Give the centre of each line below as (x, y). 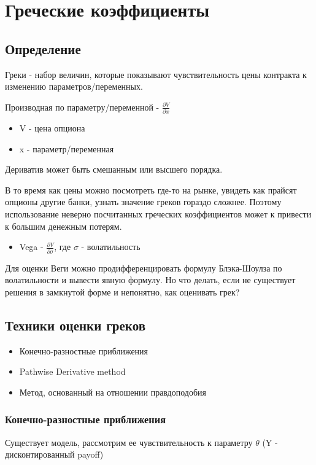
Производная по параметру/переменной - (82, 107)
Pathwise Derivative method (72, 371)
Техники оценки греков (75, 325)
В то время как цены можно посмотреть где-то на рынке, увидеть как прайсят (151, 190)
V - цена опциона (52, 128)
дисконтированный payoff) (54, 454)
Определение (43, 48)
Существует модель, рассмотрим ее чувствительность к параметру (129, 442)
